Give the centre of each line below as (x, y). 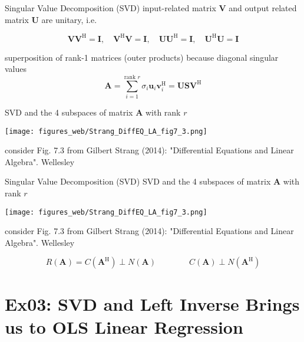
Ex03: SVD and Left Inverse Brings (152, 303)
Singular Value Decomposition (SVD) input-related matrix (110, 8)
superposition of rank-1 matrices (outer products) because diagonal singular (142, 57)
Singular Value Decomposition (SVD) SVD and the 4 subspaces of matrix (138, 181)
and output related (263, 8)
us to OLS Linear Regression (124, 326)
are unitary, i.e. (69, 19)
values (16, 69)
